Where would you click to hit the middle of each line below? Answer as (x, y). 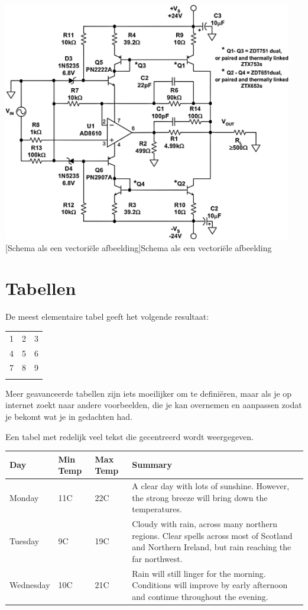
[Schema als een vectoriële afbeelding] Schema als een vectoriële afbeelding (139, 247)
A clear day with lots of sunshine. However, (211, 486)
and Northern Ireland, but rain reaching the (212, 547)
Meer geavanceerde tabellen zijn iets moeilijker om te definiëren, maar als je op (149, 393)
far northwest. (157, 558)
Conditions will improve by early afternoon (210, 585)
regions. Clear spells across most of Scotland (212, 535)
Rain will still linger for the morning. (199, 573)
